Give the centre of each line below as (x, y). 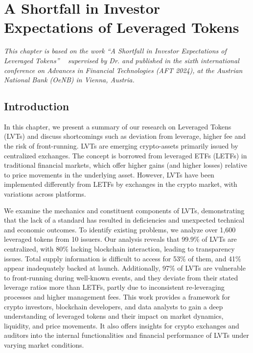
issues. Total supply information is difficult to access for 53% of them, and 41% (123, 258)
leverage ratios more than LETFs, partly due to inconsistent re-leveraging (114, 287)
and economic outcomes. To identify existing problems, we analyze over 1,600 (120, 229)
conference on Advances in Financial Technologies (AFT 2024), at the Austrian (123, 70)
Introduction (37, 106)
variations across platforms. (45, 194)
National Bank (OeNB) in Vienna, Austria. (69, 80)
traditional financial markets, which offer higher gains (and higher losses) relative (126, 165)
